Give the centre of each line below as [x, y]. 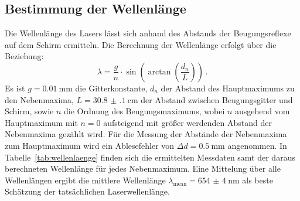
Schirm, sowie [29, 111]
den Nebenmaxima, [39, 99]
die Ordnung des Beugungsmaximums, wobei [144, 111]
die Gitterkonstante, [111, 88]
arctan [159, 72]
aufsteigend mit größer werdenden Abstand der [187, 122]
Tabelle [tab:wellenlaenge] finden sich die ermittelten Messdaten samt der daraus [150, 157]
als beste [258, 180]
